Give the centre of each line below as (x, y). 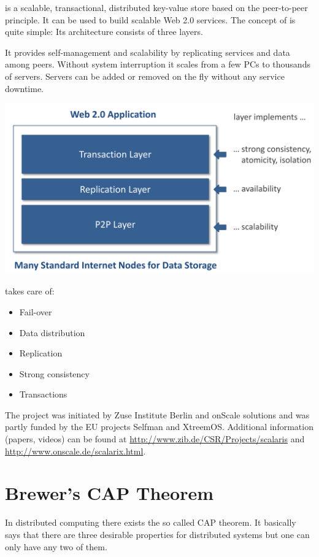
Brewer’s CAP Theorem (110, 493)
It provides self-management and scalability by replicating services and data (148, 52)
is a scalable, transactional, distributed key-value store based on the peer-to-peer (156, 7)
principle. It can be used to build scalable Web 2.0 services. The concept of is (150, 19)
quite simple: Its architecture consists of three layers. (104, 32)
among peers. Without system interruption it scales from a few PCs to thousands (158, 64)
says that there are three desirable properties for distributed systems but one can (157, 534)
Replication (41, 353)
